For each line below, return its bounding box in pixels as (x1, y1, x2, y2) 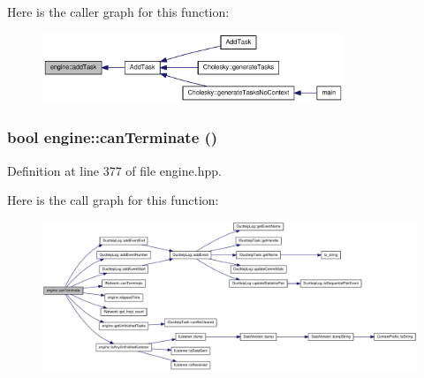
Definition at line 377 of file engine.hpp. (7, 161, 222, 179)
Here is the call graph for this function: (7, 191, 219, 209)
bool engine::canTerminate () (7, 126, 218, 148)
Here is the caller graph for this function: (7, 3, 230, 20)
